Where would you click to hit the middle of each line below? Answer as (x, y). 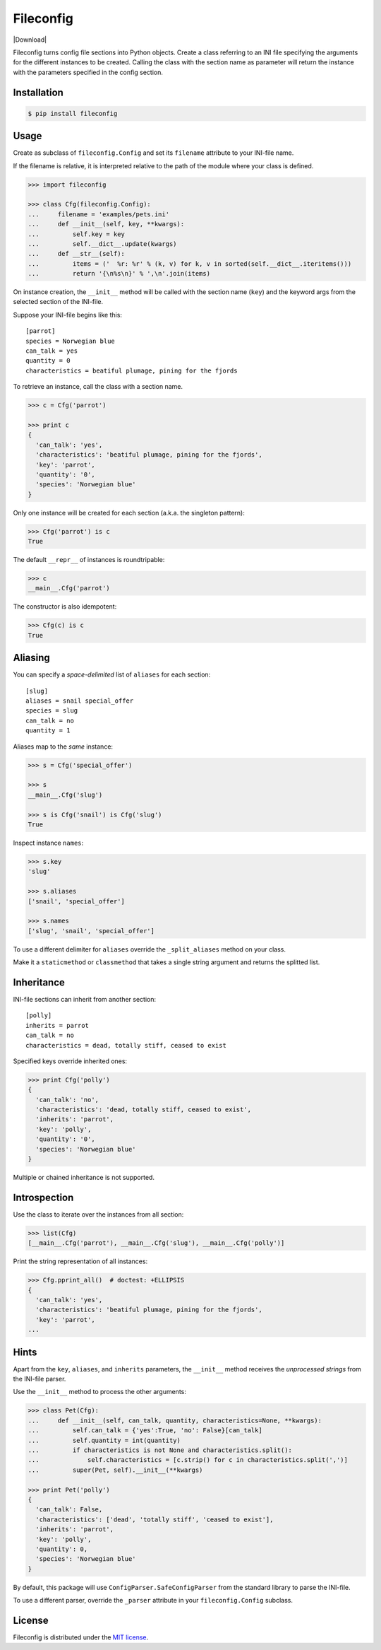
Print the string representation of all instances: (80, 1261)
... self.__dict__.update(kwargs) (102, 244)
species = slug (52, 711)
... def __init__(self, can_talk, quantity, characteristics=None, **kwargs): (175, 1420)
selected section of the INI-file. (58, 302)
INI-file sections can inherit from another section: (85, 999)
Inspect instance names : (48, 843)
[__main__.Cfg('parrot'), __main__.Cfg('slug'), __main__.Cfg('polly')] (156, 1243)
